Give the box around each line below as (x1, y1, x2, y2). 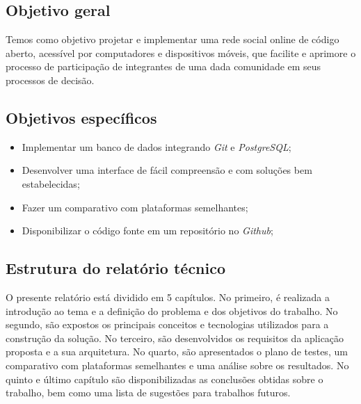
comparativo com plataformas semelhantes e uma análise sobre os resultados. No (6, 357, 349, 372)
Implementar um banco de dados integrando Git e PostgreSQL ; (22, 139, 291, 154)
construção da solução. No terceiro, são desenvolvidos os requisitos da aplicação (6, 330, 344, 345)
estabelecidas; (22, 176, 80, 191)
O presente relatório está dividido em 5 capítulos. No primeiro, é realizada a (6, 289, 330, 304)
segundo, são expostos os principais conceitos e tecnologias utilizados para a (6, 317, 329, 332)
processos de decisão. (6, 72, 95, 87)
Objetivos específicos (6, 106, 157, 128)
